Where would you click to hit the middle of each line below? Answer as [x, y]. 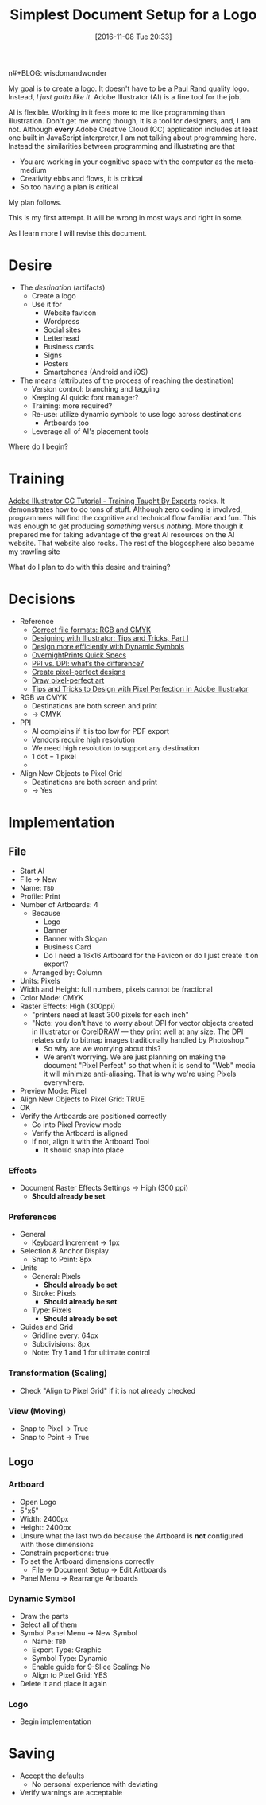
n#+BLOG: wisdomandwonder [58, 72]
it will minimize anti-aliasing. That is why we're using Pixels [140, 1074]
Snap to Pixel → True [54, 1428]
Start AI [32, 871]
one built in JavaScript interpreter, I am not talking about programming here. [132, 138]
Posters [56, 363]
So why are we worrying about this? [102, 1048]
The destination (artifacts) [62, 287]
